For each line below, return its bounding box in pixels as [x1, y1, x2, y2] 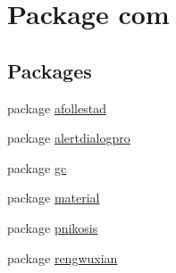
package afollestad [7, 98, 106, 117]
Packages [7, 56, 92, 84]
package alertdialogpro [7, 128, 130, 147]
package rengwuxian [7, 248, 118, 267]
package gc [7, 158, 67, 177]
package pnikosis [7, 218, 98, 236]
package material [7, 188, 100, 207]
